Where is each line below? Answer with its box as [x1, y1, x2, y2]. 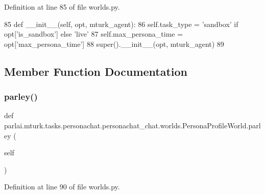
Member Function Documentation [4, 63, 188, 79]
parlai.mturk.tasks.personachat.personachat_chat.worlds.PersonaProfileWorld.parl [4, 120, 261, 130]
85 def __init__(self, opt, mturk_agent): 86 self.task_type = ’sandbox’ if [4, 18, 238, 29]
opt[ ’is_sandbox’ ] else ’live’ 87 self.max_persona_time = [4, 29, 183, 39]
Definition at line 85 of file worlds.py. [4, 2, 120, 12]
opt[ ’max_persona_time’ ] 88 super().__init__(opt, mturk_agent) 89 [4, 38, 224, 49]
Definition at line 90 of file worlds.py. [4, 181, 120, 192]
